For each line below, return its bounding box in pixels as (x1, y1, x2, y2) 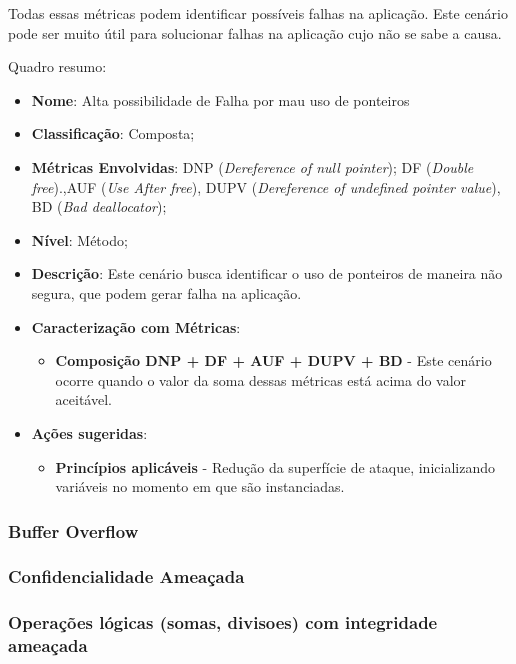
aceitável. (55, 389, 112, 410)
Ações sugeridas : (31, 422, 148, 443)
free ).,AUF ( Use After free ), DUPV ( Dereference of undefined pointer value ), (31, 176, 501, 197)
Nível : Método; (31, 229, 128, 250)
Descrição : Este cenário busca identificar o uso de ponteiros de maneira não (31, 263, 503, 284)
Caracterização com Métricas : (31, 316, 241, 337)
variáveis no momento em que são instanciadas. (55, 476, 345, 497)
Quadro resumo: (8, 56, 107, 77)
